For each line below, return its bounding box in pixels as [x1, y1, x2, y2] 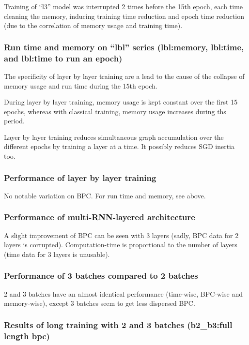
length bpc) [4, 330, 50, 342]
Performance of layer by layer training [4, 171, 156, 183]
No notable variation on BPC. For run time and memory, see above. [4, 190, 206, 200]
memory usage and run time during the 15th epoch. [4, 80, 157, 90]
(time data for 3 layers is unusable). [4, 249, 110, 259]
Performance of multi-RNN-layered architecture [4, 211, 195, 223]
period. [4, 116, 25, 126]
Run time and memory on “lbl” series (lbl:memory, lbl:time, [4, 41, 244, 53]
